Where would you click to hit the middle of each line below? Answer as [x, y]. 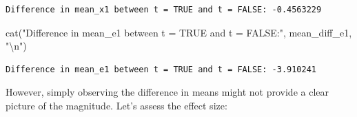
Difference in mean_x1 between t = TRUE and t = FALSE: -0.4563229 [164, 10]
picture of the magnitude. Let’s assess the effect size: [116, 105]
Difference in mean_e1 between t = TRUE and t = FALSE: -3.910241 [161, 69]
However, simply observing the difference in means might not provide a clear [167, 92]
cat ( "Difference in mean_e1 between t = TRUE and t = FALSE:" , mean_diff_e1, [179, 32]
